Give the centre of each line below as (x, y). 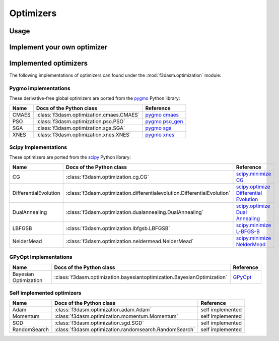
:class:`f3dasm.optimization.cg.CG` (108, 177)
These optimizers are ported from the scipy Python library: (70, 157)
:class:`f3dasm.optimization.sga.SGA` (81, 128)
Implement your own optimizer (58, 47)
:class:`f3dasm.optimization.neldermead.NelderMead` (130, 241)
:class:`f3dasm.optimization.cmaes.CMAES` (88, 115)
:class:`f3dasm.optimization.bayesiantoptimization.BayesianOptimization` (141, 277)
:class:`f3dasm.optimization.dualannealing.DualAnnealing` (135, 212)
